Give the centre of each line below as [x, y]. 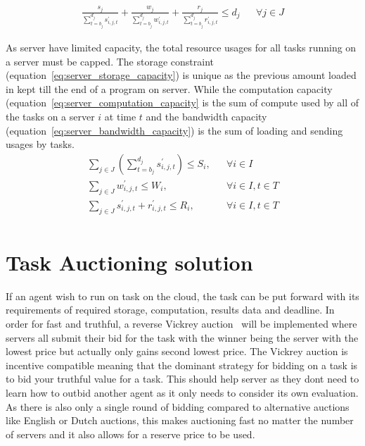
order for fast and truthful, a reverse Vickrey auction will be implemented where [181, 323]
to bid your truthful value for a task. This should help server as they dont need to [182, 379]
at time [120, 117]
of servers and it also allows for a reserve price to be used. [130, 434]
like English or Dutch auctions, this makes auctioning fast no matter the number [180, 420]
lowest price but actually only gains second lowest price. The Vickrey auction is [177, 351]
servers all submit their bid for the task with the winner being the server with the [182, 337]
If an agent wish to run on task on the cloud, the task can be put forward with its [182, 296]
